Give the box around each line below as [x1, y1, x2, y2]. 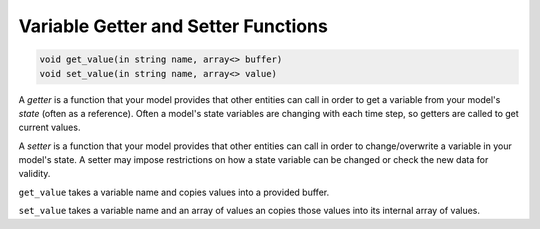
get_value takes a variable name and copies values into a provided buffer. [18, 186, 330, 198]
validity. [18, 168, 51, 180]
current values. [18, 121, 81, 134]
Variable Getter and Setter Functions [18, 15, 329, 37]
